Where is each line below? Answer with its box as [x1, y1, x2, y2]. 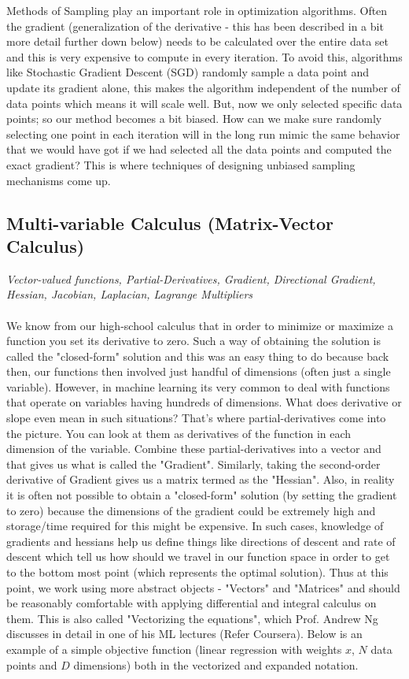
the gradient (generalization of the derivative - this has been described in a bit [6, 17, 384, 34]
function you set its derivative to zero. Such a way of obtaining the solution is [6, 332, 381, 349]
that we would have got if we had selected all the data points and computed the [6, 141, 392, 158]
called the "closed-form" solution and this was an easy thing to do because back [6, 347, 389, 364]
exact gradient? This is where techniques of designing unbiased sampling [6, 156, 356, 173]
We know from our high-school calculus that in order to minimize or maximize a [6, 317, 393, 333]
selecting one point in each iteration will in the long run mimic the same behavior [6, 125, 400, 142]
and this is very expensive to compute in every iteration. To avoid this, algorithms [6, 48, 403, 65]
